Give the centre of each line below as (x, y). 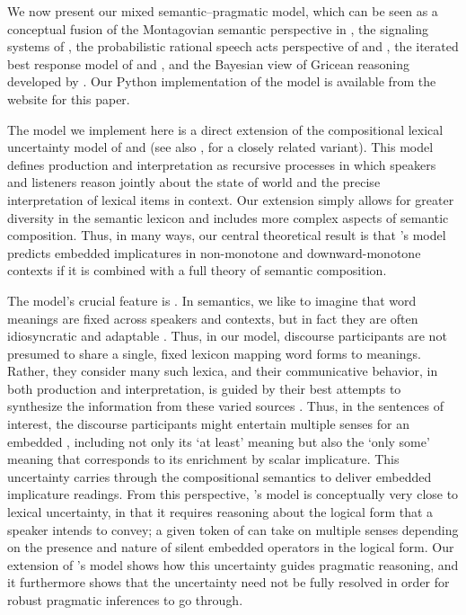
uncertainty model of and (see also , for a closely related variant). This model (220, 147)
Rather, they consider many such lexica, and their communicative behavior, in (223, 371)
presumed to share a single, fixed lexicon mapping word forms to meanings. (214, 353)
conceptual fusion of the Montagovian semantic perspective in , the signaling (218, 28)
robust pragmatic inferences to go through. (125, 600)
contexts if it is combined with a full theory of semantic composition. (197, 270)
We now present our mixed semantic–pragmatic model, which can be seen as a (223, 11)
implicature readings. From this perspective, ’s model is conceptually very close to (233, 494)
